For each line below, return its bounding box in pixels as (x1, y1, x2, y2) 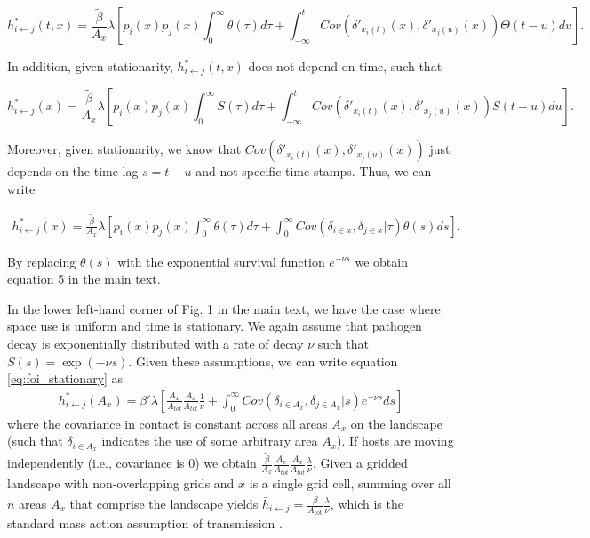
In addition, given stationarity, (7, 57, 173, 75)
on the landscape (350, 414, 442, 432)
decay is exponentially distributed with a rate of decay (7, 333, 304, 352)
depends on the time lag (7, 162, 139, 181)
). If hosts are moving (337, 431, 454, 450)
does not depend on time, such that (248, 57, 442, 75)
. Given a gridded (312, 454, 408, 472)
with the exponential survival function (117, 252, 325, 270)
